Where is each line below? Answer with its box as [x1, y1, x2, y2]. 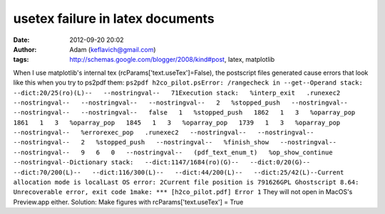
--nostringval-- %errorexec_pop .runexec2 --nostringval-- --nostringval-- [13, 129, 314, 137]
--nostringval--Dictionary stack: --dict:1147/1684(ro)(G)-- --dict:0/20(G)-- [13, 159, 310, 166]
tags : [13, 55, 29, 64]
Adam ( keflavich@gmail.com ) [69, 45, 156, 53]
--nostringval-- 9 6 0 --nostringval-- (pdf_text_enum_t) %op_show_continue [13, 148, 333, 156]
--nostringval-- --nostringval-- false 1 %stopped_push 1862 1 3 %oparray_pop [13, 109, 356, 117]
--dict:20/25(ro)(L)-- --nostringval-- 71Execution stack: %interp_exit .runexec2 [13, 89, 341, 97]
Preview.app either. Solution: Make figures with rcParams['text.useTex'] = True [13, 198, 244, 206]
